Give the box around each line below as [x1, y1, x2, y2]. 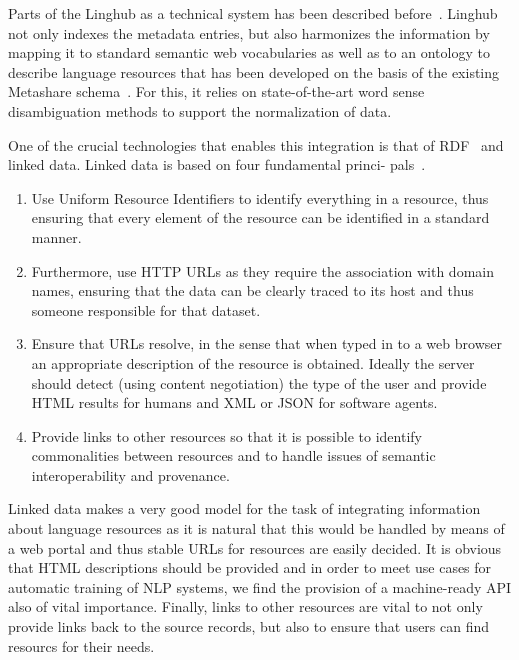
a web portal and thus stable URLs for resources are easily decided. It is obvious [8, 537, 502, 558]
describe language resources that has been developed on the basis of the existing [8, 61, 500, 82]
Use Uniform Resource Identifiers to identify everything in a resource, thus [31, 187, 489, 208]
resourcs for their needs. [8, 635, 155, 656]
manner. [31, 226, 82, 247]
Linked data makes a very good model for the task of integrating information [8, 498, 481, 519]
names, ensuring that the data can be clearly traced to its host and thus [31, 280, 474, 301]
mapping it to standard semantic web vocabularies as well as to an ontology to [8, 42, 490, 63]
